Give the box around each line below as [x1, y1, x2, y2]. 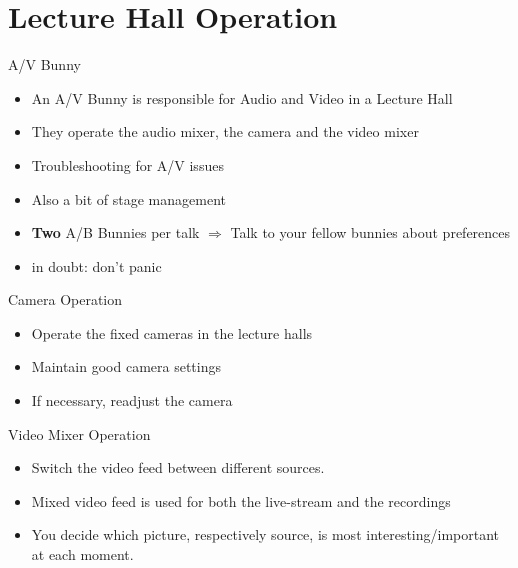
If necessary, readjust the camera [31, 390, 233, 411]
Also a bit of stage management [31, 188, 226, 209]
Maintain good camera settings [31, 356, 221, 377]
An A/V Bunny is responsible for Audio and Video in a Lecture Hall [31, 87, 453, 108]
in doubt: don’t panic [31, 255, 162, 276]
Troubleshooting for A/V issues [31, 154, 224, 175]
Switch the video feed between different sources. [31, 457, 325, 478]
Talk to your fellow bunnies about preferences [230, 222, 511, 243]
